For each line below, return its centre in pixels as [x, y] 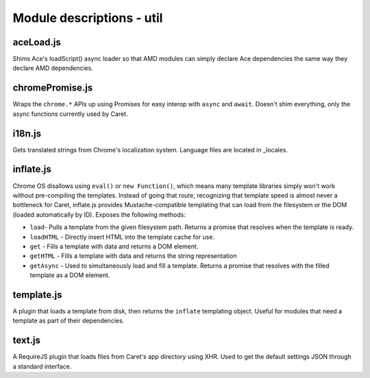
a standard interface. [42, 366]
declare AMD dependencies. [53, 68]
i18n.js [27, 133]
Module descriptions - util [88, 18]
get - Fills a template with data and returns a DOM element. [114, 246]
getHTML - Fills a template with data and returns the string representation [133, 256]
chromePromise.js [53, 88]
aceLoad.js [37, 42]
